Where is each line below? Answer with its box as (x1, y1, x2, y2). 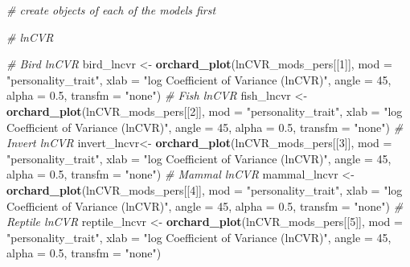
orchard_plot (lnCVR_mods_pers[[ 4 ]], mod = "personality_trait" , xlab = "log (6, 181, 403, 198)
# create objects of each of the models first (6, 2, 216, 18)
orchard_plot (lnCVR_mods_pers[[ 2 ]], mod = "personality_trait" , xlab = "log (6, 102, 403, 119)
